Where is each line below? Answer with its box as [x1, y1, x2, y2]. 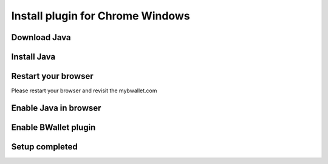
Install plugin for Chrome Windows [11, 9, 191, 22]
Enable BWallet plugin [11, 122, 96, 132]
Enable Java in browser [11, 103, 101, 113]
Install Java [11, 52, 56, 62]
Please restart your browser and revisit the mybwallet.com [11, 87, 157, 94]
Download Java [11, 32, 71, 43]
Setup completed [11, 142, 78, 152]
